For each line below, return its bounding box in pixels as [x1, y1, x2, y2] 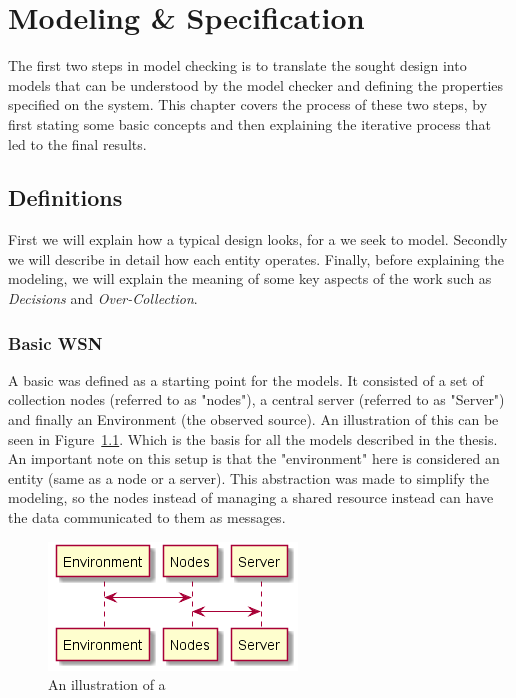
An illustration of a [48, 674, 166, 695]
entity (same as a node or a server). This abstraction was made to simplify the [8, 467, 489, 488]
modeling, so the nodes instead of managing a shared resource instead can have [8, 487, 494, 508]
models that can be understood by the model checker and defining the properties [8, 74, 504, 95]
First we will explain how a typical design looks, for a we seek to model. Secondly [8, 229, 508, 250]
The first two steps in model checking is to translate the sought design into [8, 55, 467, 76]
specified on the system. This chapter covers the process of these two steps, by [8, 94, 488, 115]
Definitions [8, 182, 123, 213]
